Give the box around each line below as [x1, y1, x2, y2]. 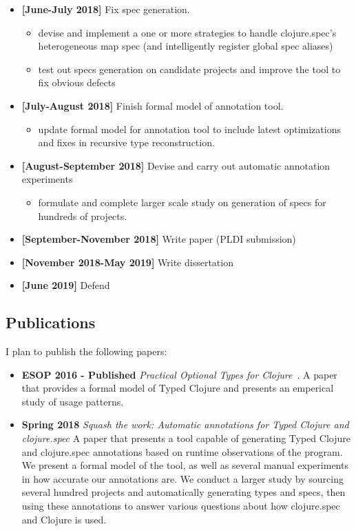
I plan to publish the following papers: [6, 344, 167, 359]
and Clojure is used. [21, 512, 107, 526]
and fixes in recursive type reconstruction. [38, 135, 215, 150]
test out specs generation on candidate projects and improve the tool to [38, 61, 341, 76]
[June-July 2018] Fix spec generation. [21, 2, 190, 16]
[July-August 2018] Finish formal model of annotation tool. [21, 98, 284, 112]
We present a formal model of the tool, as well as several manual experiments [21, 458, 348, 472]
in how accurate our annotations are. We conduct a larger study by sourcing [21, 471, 344, 485]
